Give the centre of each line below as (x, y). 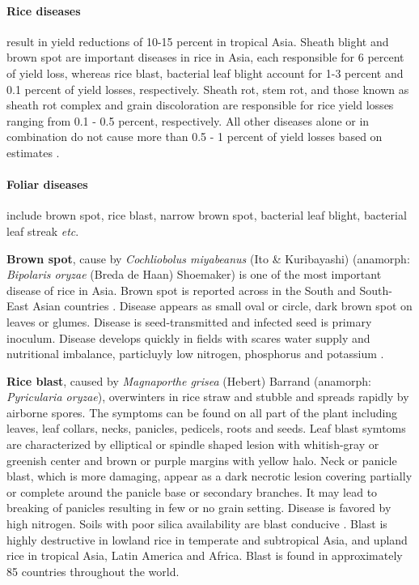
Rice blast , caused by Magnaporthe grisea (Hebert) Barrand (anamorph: (189, 380)
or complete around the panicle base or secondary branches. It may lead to (192, 491)
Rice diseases (44, 10)
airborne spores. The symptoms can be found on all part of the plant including (202, 412)
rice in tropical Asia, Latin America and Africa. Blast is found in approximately (205, 555)
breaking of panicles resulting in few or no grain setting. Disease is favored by (199, 508)
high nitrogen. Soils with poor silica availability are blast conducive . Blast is (197, 524)
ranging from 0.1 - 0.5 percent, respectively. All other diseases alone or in (188, 120)
